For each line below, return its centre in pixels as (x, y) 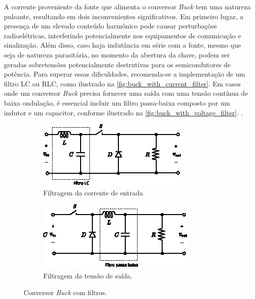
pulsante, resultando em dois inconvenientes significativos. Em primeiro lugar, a (124, 16)
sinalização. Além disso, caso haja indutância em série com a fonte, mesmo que (123, 45)
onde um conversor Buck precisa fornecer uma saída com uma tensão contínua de (126, 93)
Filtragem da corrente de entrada (93, 192)
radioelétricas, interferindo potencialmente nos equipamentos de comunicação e (123, 35)
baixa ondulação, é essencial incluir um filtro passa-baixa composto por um (117, 102)
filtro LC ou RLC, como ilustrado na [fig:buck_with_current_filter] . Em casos (122, 83)
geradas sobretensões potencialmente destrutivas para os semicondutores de (117, 64)
